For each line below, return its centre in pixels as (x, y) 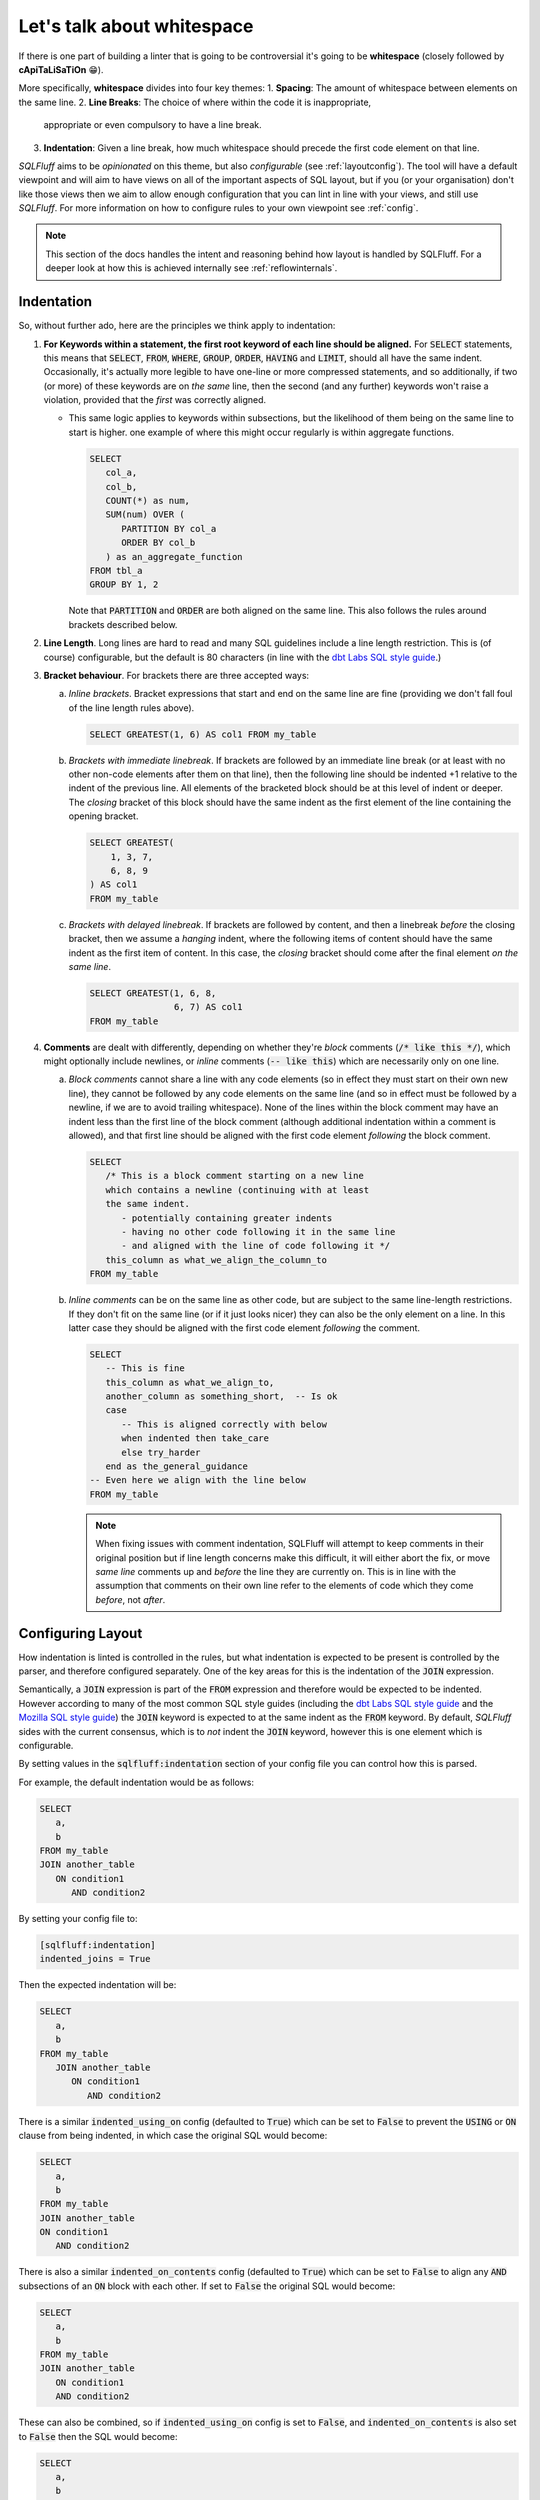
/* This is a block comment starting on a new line (234, 1176)
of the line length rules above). (131, 707)
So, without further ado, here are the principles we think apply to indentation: (177, 326)
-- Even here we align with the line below (198, 1480)
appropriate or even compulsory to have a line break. (152, 125)
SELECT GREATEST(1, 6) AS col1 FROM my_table (203, 734)
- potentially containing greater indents (227, 1218)
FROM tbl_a (116, 570)
